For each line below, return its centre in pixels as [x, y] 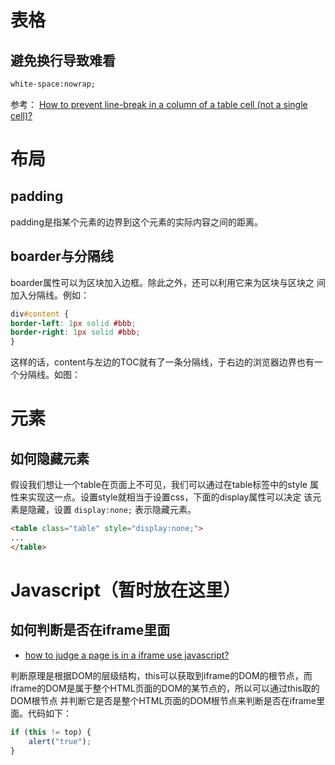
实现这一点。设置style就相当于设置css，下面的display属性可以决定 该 [170, 497]
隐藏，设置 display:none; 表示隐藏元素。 [112, 510]
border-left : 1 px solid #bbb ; [73, 323]
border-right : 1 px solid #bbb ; [75, 332]
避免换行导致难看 [63, 60]
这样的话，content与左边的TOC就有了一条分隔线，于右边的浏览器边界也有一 [166, 362]
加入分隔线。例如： [50, 295]
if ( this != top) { [51, 732]
